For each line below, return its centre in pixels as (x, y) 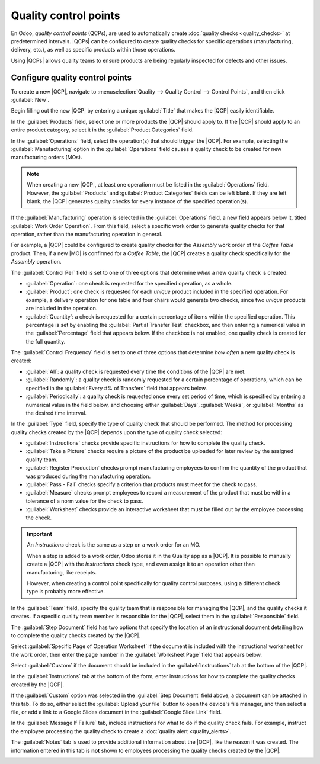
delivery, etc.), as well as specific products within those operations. (93, 50)
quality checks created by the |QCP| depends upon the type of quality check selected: (116, 432)
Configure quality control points (71, 77)
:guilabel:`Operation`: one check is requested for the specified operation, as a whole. (129, 284)
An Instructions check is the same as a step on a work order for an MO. (114, 545)
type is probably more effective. (66, 592)
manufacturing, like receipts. (62, 572)
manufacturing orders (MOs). (47, 158)
